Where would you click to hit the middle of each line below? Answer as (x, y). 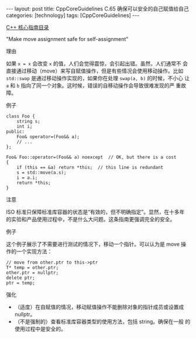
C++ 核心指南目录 (27, 27)
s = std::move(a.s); (42, 173)
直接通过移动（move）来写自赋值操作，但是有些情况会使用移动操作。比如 (95, 71)
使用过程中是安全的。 (40, 329)
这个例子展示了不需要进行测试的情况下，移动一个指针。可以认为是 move (93, 244)
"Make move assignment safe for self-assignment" (67, 39)
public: (16, 132)
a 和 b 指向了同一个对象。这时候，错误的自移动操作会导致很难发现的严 (90, 85)
